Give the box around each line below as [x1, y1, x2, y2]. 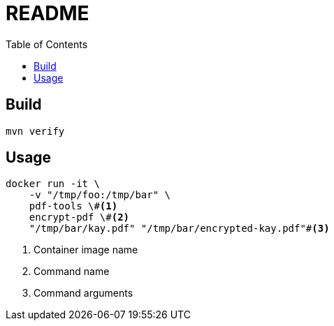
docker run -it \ [6, 178, 100, 190]
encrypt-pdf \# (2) [29, 212, 130, 223]
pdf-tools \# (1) [29, 200, 118, 212]
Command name [34, 265, 110, 278]
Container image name [34, 244, 138, 256]
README [6, 1, 89, 25]
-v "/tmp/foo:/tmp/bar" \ [29, 189, 171, 201]
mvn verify [6, 125, 65, 137]
